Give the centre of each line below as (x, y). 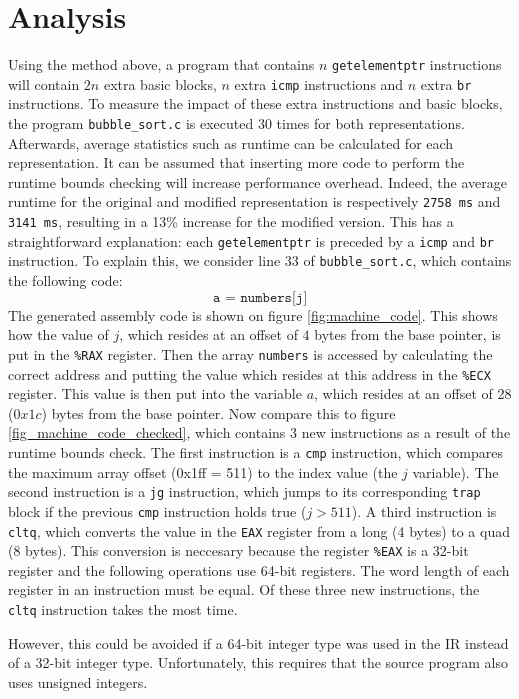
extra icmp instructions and (319, 83)
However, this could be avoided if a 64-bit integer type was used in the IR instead (258, 642)
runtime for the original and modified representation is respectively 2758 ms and (254, 201)
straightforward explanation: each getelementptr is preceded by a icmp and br (251, 240)
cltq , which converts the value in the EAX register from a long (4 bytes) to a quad (259, 530)
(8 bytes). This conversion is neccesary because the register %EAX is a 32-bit (238, 550)
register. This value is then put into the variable (155, 393)
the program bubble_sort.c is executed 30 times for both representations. (236, 123)
